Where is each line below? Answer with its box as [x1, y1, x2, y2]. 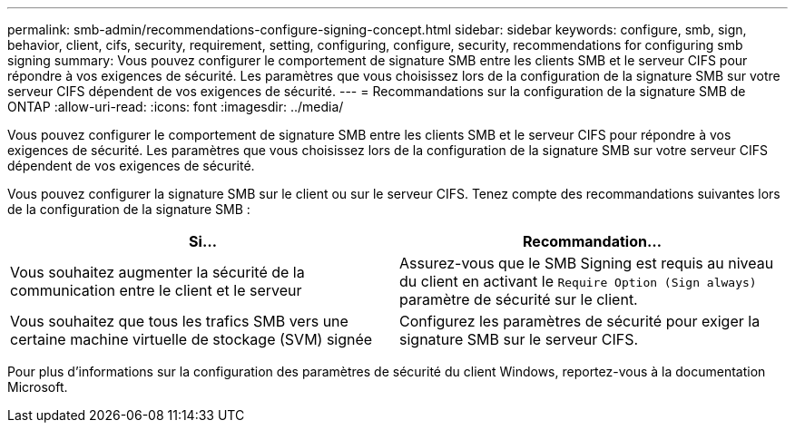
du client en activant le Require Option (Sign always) [399, 272, 757, 290]
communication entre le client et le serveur [10, 281, 302, 299]
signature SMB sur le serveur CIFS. [399, 330, 639, 348]
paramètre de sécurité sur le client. [399, 290, 638, 308]
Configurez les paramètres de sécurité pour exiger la [399, 312, 761, 330]
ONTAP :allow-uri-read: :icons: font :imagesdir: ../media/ [7, 99, 344, 114]
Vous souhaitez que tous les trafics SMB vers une [10, 312, 348, 330]
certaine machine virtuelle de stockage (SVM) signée [10, 330, 373, 348]
